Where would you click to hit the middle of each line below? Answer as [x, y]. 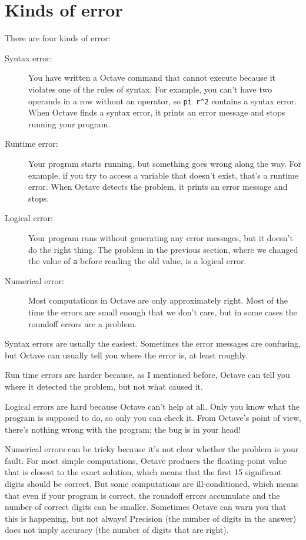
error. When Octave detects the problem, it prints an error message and [158, 187]
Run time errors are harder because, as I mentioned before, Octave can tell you [147, 375]
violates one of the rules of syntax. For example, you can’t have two [150, 89]
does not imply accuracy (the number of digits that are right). [117, 530]
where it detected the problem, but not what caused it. [104, 386]
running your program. [69, 124]
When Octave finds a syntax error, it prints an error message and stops [157, 112]
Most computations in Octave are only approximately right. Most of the [158, 300]
